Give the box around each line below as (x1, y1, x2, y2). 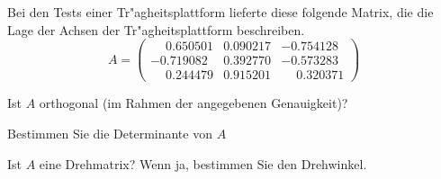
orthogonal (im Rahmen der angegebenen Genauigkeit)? (39, 94, 348, 112)
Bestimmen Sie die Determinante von (7, 123, 212, 142)
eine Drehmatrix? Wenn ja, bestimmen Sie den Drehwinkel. (39, 154, 367, 173)
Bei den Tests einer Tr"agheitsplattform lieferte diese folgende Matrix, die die (7, 3, 434, 21)
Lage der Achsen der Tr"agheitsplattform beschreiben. (7, 20, 305, 39)
